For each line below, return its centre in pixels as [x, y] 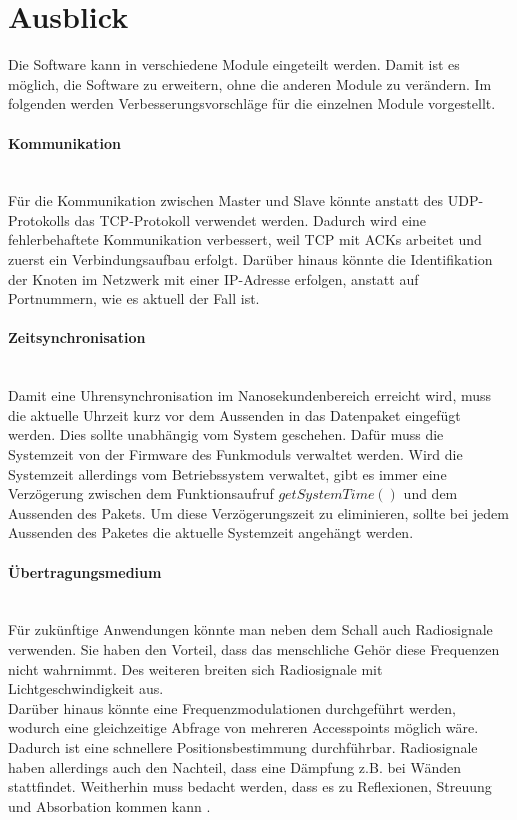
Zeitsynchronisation [77, 337]
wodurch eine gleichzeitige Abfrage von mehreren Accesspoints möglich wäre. [243, 727]
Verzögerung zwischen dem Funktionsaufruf [141, 493]
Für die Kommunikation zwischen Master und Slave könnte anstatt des [226, 200]
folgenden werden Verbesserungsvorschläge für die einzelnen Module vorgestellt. [252, 103]
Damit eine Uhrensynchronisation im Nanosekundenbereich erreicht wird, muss [250, 395]
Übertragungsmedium [85, 571]
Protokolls [39, 219]
